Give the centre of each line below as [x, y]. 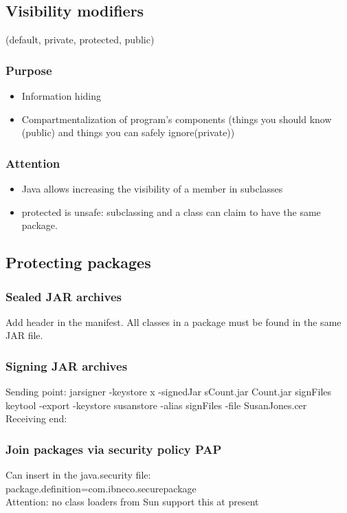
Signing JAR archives [67, 365]
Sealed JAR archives [64, 296]
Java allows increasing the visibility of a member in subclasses [152, 189]
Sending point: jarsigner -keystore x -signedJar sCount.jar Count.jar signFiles [169, 392]
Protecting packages [78, 262]
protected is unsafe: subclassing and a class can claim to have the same [171, 211]
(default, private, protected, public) [80, 40]
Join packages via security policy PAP [114, 449]
